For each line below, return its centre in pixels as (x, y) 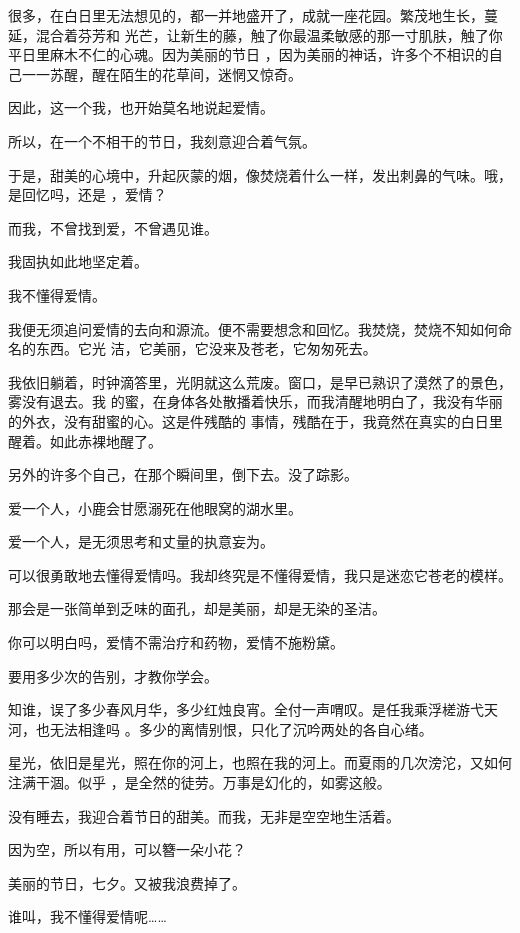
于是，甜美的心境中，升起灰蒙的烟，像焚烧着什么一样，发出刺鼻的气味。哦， (260, 174)
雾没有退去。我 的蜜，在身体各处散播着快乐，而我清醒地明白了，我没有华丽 (255, 401)
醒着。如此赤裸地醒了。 (85, 440)
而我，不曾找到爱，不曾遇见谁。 (113, 227)
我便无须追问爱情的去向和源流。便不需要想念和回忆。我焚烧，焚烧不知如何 (253, 328)
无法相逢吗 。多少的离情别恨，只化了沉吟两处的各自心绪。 (241, 728)
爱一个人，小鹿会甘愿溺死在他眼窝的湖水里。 (155, 507)
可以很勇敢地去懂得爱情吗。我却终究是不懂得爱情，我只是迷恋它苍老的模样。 (260, 574)
